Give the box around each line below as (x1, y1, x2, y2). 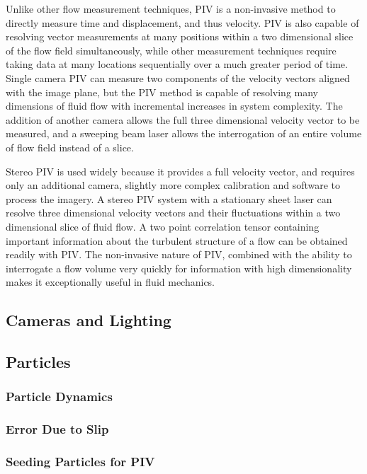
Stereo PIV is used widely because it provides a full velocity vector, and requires (6, 163, 355, 178)
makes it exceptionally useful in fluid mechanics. (6, 274, 215, 289)
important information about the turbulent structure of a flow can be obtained (6, 233, 348, 248)
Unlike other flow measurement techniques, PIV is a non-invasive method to (6, 1, 336, 16)
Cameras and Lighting (6, 309, 171, 331)
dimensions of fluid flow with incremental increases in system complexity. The (6, 98, 343, 113)
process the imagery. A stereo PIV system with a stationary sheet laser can (6, 191, 332, 206)
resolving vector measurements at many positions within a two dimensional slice (6, 29, 354, 44)
